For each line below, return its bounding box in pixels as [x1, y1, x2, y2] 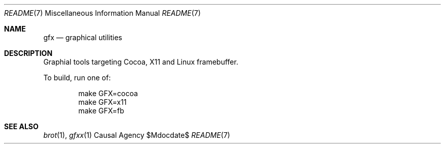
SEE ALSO [4, 122, 39, 131]
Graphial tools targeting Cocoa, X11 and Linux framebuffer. [43, 57, 238, 66]
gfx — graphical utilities [43, 33, 122, 42]
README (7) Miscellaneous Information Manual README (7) [4, 9, 201, 17]
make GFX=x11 [78, 98, 127, 106]
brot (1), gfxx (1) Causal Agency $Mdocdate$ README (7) [43, 131, 230, 139]
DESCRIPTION [4, 49, 53, 57]
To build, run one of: [43, 73, 111, 82]
